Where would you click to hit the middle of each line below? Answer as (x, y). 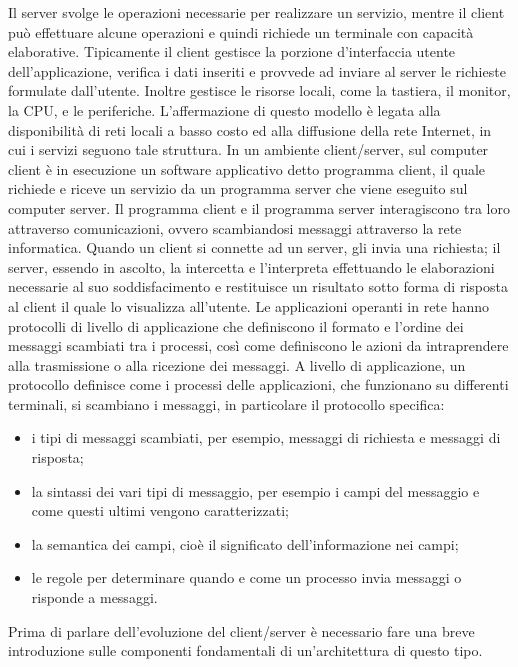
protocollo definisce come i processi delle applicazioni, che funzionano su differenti (258, 384)
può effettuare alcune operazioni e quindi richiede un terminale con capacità (241, 31)
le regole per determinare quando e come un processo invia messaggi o (246, 577)
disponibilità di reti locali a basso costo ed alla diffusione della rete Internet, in (250, 129)
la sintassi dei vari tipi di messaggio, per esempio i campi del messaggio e (255, 490)
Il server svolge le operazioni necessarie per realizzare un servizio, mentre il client (256, 12)
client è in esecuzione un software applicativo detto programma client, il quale (247, 168)
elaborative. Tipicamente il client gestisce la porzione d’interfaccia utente (232, 51)
